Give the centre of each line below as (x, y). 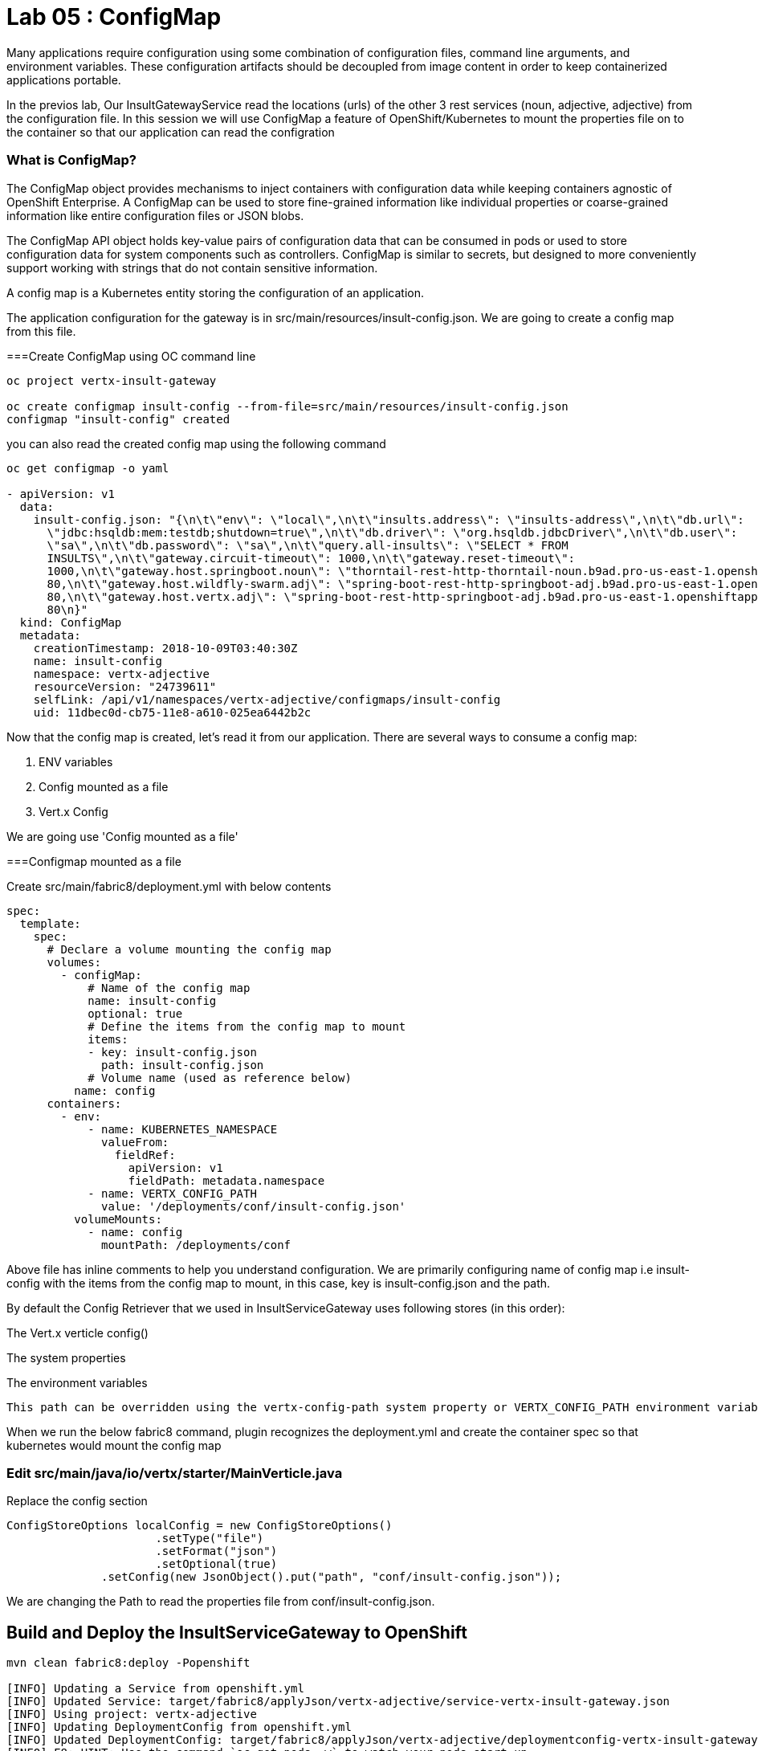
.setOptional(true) (216, 1564)
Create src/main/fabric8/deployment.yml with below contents (169, 886)
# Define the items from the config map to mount (247, 1026)
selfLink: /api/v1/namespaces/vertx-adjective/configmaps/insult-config (267, 699)
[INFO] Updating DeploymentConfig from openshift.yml (179, 1727)
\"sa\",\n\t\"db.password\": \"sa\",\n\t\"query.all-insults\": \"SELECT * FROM (308, 545)
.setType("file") (210, 1539)
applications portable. (64, 80)
